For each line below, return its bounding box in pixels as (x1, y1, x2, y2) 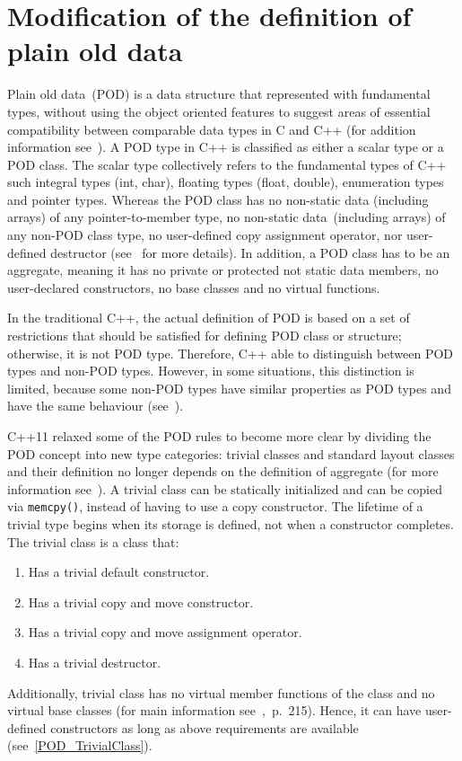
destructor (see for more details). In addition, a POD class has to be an (50, 243, 450, 261)
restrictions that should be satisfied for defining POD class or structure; (7, 326, 402, 345)
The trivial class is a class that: (7, 532, 179, 551)
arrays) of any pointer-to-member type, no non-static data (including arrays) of (7, 208, 446, 226)
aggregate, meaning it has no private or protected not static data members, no (7, 261, 439, 279)
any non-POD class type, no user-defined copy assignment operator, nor (7, 226, 403, 244)
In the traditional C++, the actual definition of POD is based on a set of (7, 308, 410, 327)
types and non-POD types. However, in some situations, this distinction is (7, 361, 414, 380)
